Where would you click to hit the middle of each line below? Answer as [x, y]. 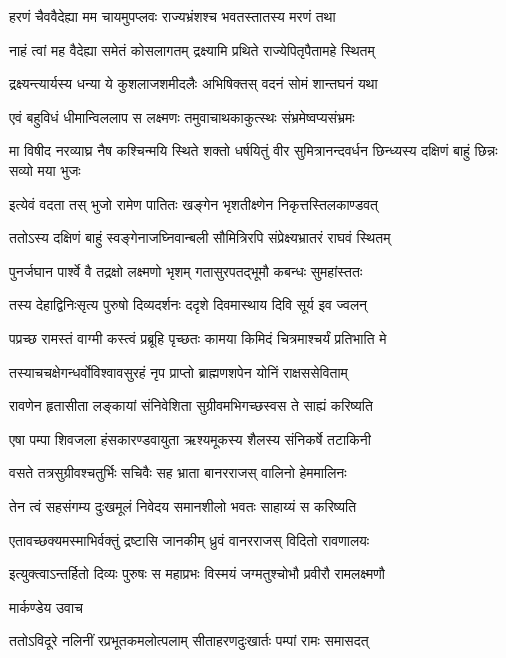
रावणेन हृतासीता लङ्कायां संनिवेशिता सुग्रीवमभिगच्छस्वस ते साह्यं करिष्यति [191, 405]
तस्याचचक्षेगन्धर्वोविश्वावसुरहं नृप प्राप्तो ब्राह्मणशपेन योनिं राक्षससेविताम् [178, 371]
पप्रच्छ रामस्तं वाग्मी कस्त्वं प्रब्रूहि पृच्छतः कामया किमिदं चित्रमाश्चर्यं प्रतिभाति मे [198, 337]
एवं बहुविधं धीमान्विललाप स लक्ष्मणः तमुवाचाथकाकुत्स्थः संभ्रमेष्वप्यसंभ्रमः [182, 116]
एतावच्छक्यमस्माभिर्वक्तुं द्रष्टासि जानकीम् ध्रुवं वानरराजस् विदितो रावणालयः [189, 539]
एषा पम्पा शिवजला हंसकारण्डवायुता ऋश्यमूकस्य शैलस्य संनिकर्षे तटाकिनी [190, 438]
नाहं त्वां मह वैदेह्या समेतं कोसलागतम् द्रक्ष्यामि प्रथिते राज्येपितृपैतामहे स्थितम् [192, 49]
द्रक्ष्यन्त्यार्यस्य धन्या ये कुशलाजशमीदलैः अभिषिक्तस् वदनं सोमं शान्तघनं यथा [193, 83]
